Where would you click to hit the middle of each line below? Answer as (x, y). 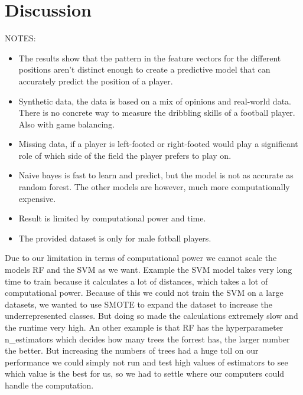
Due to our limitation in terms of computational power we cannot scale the (141, 258)
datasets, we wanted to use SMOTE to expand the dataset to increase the (139, 304)
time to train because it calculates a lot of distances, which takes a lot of (136, 281)
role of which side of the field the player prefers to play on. (125, 155)
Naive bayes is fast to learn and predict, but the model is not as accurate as (156, 175)
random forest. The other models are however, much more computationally (154, 187)
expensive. (37, 198)
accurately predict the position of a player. (96, 81)
